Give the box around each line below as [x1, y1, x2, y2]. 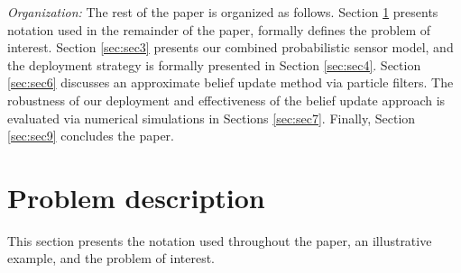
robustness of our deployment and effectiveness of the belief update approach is [7, 90, 446, 109]
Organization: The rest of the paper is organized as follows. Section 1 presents [7, 3, 438, 21]
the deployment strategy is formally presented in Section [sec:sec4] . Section [7, 55, 421, 74]
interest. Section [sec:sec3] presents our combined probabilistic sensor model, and [7, 38, 454, 57]
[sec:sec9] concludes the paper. [7, 126, 174, 145]
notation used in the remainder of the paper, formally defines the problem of [7, 20, 430, 39]
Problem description [7, 178, 265, 215]
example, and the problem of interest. [7, 249, 215, 268]
